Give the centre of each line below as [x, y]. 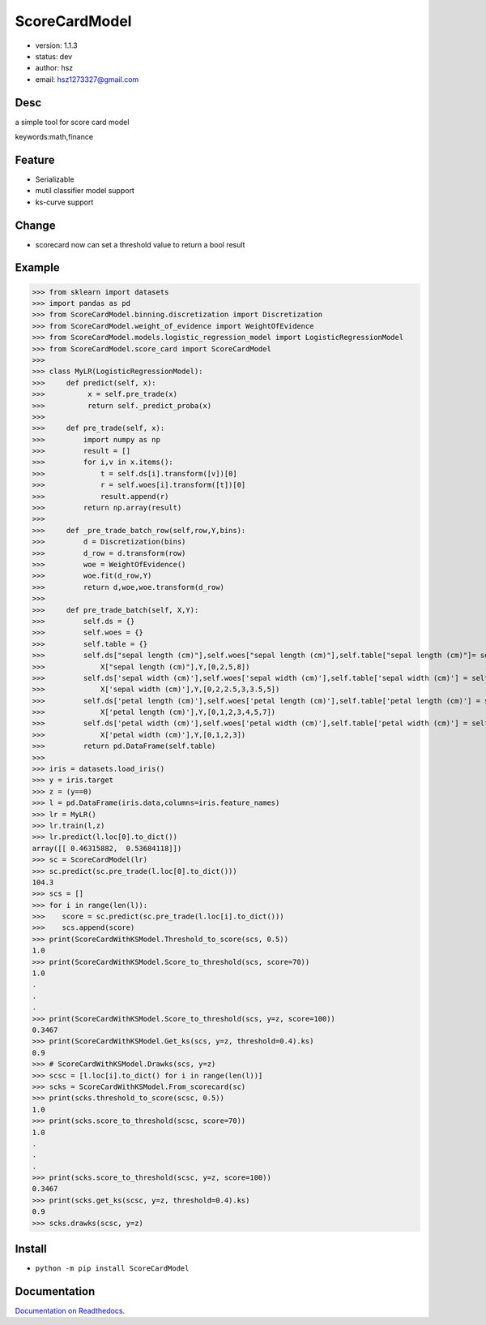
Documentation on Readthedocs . [70, 1311]
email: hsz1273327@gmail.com [87, 79]
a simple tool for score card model [72, 122]
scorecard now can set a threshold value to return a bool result [140, 244]
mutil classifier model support [85, 191]
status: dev [54, 56]
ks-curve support [64, 202]
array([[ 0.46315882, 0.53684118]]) [107, 848]
